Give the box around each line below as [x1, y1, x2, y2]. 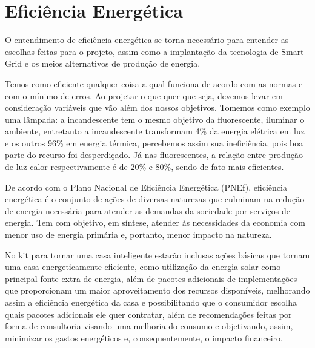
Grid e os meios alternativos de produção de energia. [5, 57, 201, 70]
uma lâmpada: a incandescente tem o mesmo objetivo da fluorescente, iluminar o [5, 113, 305, 125]
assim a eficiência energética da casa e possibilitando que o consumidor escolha [5, 296, 297, 308]
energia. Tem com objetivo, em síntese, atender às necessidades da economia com [5, 216, 305, 229]
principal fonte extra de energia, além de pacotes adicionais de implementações [5, 272, 297, 284]
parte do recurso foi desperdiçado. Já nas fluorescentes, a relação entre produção [5, 148, 303, 161]
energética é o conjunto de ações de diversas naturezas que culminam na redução [5, 192, 305, 205]
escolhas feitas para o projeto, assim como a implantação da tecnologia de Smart [5, 45, 304, 57]
